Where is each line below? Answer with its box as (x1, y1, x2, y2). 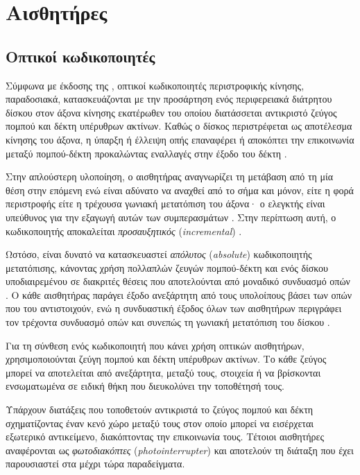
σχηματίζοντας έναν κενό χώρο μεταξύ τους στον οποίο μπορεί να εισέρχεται (6, 415, 314, 430)
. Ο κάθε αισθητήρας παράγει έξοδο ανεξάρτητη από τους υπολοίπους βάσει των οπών (6, 287, 352, 302)
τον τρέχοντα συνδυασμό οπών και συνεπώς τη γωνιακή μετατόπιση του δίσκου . (6, 315, 330, 329)
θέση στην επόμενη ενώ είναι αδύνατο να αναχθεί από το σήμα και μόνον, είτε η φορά (6, 182, 354, 197)
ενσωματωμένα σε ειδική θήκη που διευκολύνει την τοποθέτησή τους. (6, 379, 284, 393)
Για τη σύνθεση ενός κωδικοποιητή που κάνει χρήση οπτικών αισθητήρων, (6, 338, 305, 352)
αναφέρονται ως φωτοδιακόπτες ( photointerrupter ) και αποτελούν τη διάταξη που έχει (6, 442, 354, 457)
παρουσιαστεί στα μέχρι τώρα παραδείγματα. (6, 456, 185, 471)
